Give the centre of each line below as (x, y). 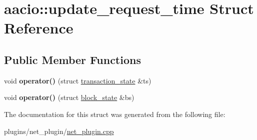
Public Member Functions (72, 59)
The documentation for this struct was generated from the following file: (115, 114)
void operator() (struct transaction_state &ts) (78, 80)
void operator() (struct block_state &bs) (69, 97)
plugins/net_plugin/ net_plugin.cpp (59, 131)
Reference (39, 28)
